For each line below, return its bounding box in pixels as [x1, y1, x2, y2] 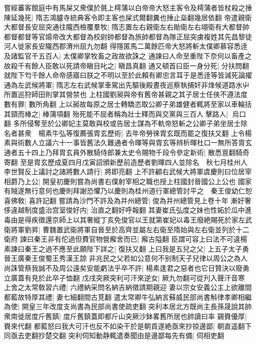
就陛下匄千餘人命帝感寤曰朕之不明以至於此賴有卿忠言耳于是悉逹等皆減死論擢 [4, 70, 252, 80]
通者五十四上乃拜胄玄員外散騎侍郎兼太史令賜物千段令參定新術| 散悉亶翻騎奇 [4, 147, 250, 157]
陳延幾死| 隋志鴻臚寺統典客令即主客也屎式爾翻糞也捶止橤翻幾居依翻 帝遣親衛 [4, 12, 252, 22]
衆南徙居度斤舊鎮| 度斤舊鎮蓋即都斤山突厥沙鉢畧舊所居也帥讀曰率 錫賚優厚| [4, 311, 247, 321]
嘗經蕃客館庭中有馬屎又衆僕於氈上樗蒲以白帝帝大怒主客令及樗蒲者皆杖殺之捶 [4, 2, 252, 12]
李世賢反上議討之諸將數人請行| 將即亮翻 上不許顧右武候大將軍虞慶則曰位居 [4, 166, 245, 177]
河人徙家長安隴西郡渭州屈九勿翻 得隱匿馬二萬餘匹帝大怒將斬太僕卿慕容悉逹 [4, 41, 248, 51]
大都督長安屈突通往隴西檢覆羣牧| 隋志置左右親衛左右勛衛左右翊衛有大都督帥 [4, 22, 250, 32]
